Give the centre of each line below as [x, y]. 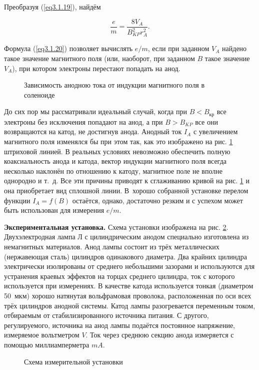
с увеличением [215, 131]
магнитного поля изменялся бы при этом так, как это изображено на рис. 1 [118, 141]
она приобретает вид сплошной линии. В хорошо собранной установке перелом [126, 190]
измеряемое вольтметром [42, 335]
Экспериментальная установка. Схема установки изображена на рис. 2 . [116, 227]
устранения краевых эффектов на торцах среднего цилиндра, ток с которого [119, 276]
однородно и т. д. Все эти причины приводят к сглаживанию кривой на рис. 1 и [127, 180]
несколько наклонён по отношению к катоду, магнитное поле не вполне [113, 170]
